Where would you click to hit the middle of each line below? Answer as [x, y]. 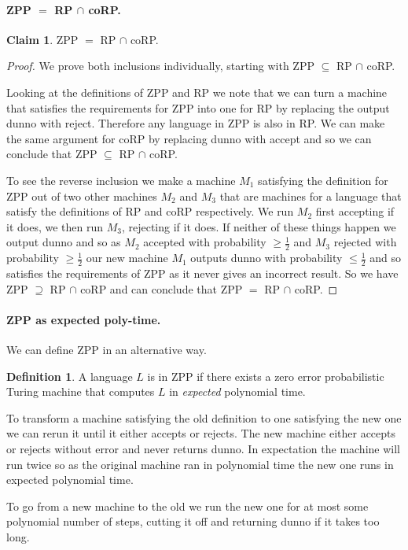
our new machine [127, 258]
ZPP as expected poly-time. [84, 319]
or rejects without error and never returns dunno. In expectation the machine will [203, 448]
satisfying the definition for [323, 180]
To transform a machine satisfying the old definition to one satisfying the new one [204, 417]
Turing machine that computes [81, 391]
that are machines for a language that [311, 196]
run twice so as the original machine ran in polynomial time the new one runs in [200, 464]
